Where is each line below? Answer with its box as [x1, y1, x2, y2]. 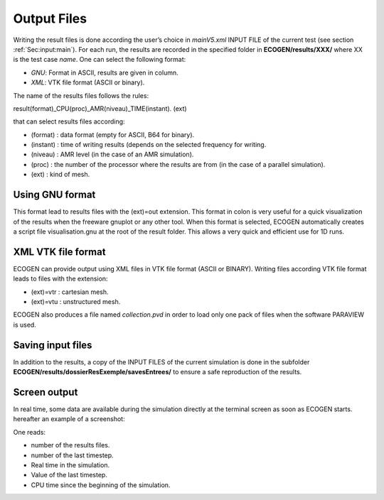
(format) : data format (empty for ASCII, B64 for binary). [31, 130, 195, 138]
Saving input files [13, 339, 92, 351]
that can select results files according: [13, 117, 125, 126]
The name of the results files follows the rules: [13, 91, 149, 99]
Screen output [13, 386, 78, 398]
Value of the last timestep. [31, 471, 108, 479]
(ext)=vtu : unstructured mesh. [31, 298, 121, 305]
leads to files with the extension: [13, 274, 108, 283]
